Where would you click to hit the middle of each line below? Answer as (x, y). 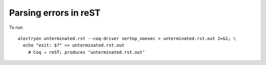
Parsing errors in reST (55, 13)
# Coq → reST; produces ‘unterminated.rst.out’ (86, 52)
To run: (17, 27)
